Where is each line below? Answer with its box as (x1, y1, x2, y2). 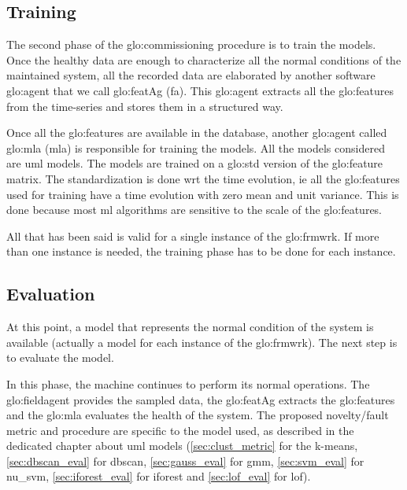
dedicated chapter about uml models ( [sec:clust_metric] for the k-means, (6, 437, 358, 454)
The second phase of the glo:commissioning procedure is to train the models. (6, 36, 376, 53)
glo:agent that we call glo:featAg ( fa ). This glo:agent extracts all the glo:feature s (6, 82, 394, 98)
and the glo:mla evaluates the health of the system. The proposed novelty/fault (6, 407, 389, 423)
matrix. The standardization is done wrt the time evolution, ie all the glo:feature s (6, 170, 400, 186)
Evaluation (6, 282, 95, 306)
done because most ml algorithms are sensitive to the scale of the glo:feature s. (6, 201, 383, 218)
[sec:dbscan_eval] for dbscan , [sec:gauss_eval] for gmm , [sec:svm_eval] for (6, 452, 364, 469)
